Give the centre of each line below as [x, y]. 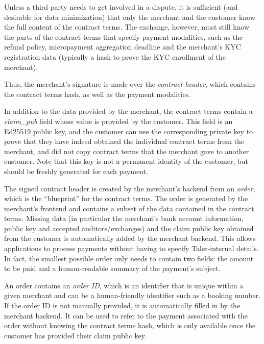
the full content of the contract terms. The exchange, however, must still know [127, 27]
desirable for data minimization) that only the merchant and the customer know [130, 17]
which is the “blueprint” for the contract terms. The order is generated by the [126, 198]
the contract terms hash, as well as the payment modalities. [98, 94]
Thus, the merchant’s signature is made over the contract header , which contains [130, 84]
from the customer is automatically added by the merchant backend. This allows [130, 238]
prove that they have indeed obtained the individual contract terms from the [124, 141]
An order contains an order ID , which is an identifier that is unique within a [124, 285]
